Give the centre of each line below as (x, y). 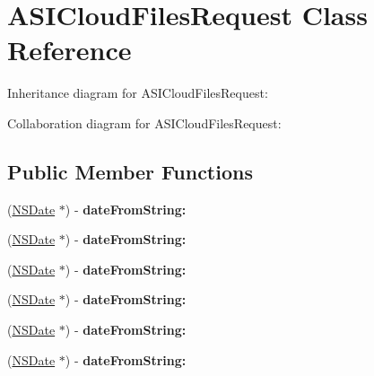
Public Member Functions (130, 171)
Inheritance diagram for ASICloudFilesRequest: (138, 93)
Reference (70, 50)
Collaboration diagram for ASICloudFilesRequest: (144, 122)
